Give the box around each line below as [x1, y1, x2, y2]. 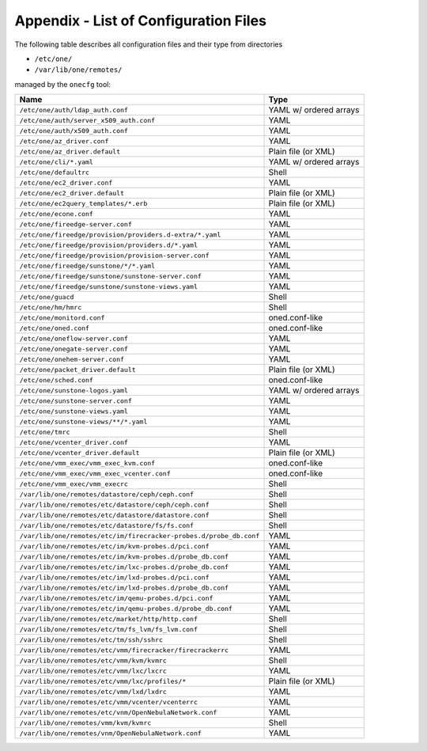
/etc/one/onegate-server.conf [19, 344, 128, 353]
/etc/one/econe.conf [19, 210, 94, 218]
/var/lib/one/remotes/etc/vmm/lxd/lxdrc [19, 687, 168, 696]
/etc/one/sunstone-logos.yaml [19, 386, 128, 395]
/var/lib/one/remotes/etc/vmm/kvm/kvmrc [19, 656, 168, 665]
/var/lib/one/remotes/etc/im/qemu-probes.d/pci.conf [19, 594, 213, 602]
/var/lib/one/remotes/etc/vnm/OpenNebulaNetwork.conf [19, 708, 217, 716]
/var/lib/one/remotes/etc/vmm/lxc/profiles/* [19, 677, 187, 685]
